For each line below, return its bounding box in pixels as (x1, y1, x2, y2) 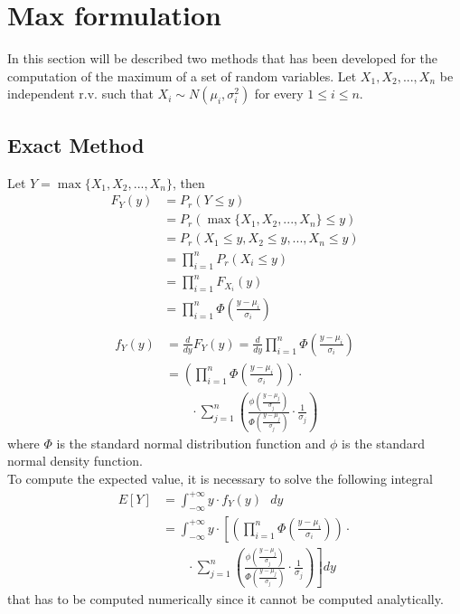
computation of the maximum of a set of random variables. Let (7, 66, 357, 85)
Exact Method (7, 130, 145, 158)
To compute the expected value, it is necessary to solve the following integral (7, 468, 433, 487)
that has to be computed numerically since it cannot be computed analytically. (7, 589, 444, 608)
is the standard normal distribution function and (56, 433, 326, 452)
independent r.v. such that (7, 84, 154, 103)
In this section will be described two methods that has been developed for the (7, 49, 438, 68)
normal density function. (7, 451, 143, 470)
